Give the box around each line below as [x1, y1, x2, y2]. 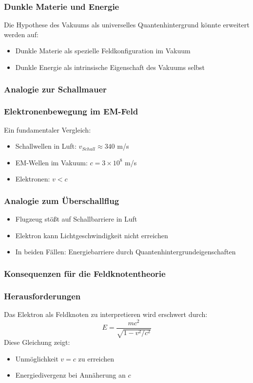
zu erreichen [78, 353, 115, 363]
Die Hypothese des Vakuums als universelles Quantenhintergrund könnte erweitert [4, 20, 250, 30]
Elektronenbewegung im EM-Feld [4, 105, 138, 117]
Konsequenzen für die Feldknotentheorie [4, 267, 166, 279]
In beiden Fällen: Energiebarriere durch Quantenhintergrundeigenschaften [15, 247, 236, 257]
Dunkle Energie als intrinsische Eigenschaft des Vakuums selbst [15, 62, 205, 72]
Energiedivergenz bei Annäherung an [15, 370, 126, 380]
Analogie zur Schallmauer [4, 83, 107, 95]
